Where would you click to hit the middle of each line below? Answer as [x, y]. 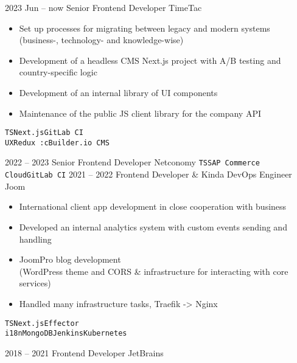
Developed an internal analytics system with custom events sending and [153, 226]
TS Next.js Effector [42, 323]
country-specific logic [58, 72]
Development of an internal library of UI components [118, 92]
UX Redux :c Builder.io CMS [57, 143]
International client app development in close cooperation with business [153, 206]
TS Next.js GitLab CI [44, 133]
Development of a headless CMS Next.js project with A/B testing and [150, 60]
